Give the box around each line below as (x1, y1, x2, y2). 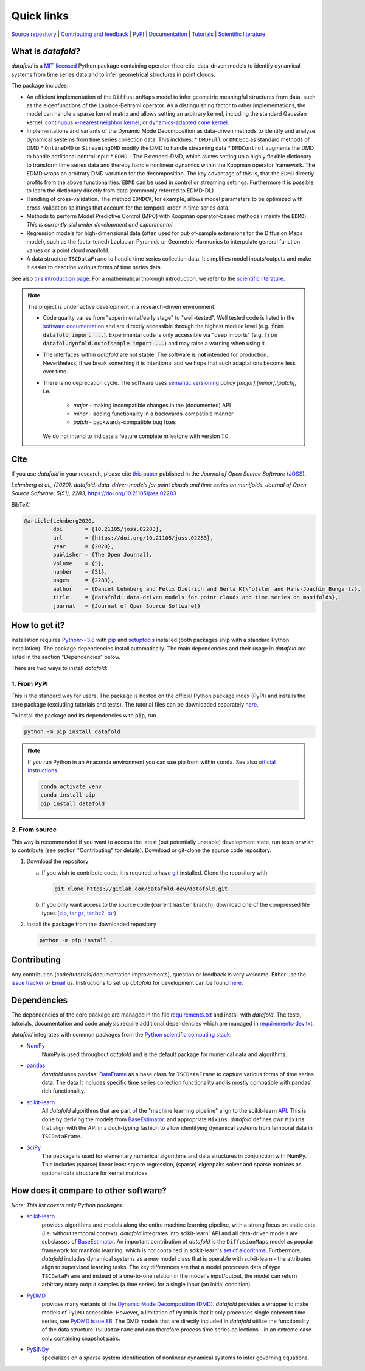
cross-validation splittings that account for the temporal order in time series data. (26, 204, 230, 211)
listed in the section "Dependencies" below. (11, 653, 121, 660)
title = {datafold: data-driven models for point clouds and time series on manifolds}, (52, 594, 339, 601)
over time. (43, 368, 68, 375)
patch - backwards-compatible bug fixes (73, 418, 176, 426)
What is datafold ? (11, 46, 81, 57)
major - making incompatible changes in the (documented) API (73, 401, 231, 409)
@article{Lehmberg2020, (24, 517, 96, 524)
